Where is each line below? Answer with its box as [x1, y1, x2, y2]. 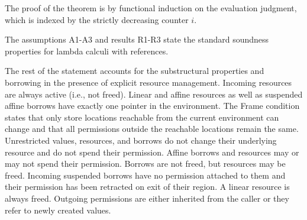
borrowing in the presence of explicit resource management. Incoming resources [5, 76, 292, 88]
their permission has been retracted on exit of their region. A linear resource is [5, 180, 290, 193]
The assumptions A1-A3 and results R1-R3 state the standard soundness [5, 33, 269, 46]
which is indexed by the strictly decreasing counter [5, 13, 189, 25]
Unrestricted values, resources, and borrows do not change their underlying [5, 134, 277, 146]
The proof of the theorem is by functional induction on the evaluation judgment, [5, 2, 297, 14]
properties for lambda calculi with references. [5, 44, 169, 57]
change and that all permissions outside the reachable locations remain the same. [5, 122, 299, 135]
